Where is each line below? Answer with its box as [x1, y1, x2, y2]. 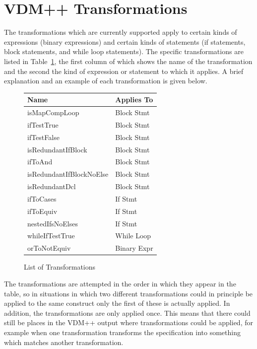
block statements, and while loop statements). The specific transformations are [4, 46, 244, 57]
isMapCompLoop [27, 107, 79, 118]
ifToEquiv [27, 206, 58, 216]
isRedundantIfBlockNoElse [27, 169, 109, 179]
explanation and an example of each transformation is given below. [4, 75, 207, 86]
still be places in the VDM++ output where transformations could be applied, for [4, 317, 253, 328]
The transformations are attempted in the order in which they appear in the [4, 279, 236, 288]
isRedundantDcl [27, 181, 76, 192]
